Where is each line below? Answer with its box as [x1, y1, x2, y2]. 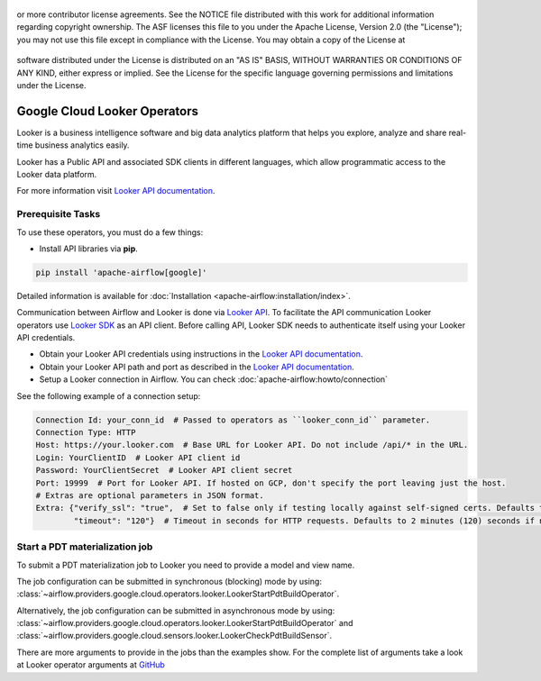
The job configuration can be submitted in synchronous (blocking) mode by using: [16, 576, 322, 586]
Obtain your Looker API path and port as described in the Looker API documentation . [39, 361, 355, 372]
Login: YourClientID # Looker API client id [35, 452, 241, 463]
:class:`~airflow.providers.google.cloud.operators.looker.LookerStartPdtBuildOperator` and [16, 618, 353, 629]
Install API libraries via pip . [39, 243, 139, 254]
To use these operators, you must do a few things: [16, 226, 204, 238]
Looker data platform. [16, 169, 97, 180]
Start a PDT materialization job [16, 540, 153, 553]
